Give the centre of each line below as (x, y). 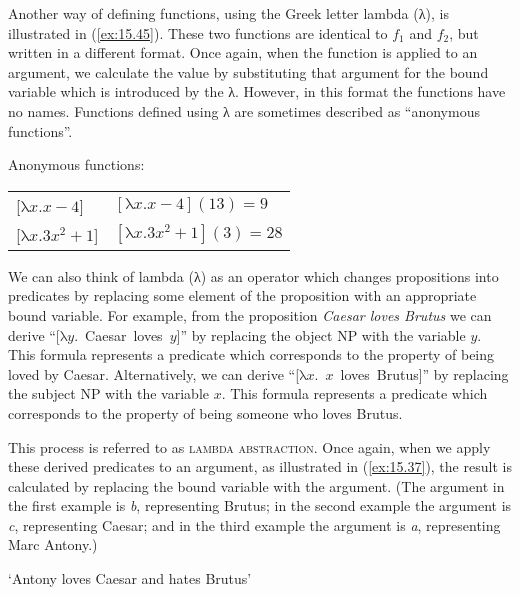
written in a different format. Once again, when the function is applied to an (243, 52)
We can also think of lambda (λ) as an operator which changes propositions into (253, 275)
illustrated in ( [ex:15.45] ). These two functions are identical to (198, 32)
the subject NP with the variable (108, 393)
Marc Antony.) (53, 544)
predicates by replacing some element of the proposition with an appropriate (242, 295)
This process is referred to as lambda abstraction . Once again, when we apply (249, 446)
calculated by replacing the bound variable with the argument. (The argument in (256, 485)
